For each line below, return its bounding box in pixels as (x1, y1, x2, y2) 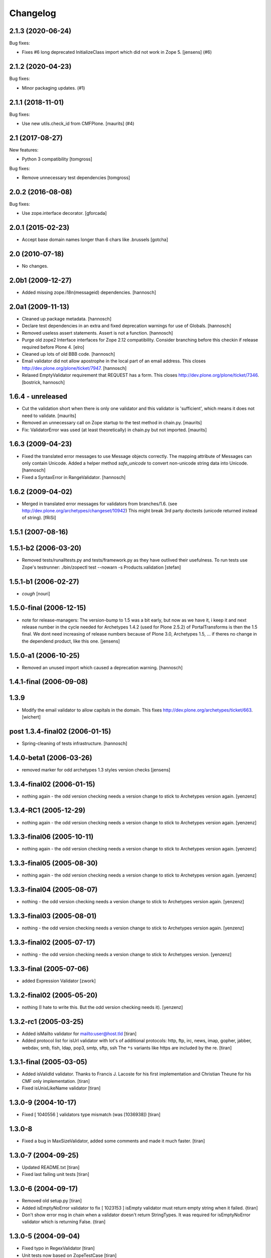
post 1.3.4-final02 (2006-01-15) (9, 727, 111, 736)
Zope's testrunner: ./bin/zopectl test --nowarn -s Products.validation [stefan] (22, 564, 181, 570)
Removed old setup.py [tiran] (22, 1198, 82, 1204)
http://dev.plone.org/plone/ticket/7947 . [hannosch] (22, 365, 127, 371)
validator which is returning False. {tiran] (22, 1219, 106, 1225)
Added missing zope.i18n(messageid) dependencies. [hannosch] (22, 289, 157, 295)
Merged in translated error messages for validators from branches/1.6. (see (22, 501, 178, 507)
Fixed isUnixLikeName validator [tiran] (22, 1085, 101, 1091)
